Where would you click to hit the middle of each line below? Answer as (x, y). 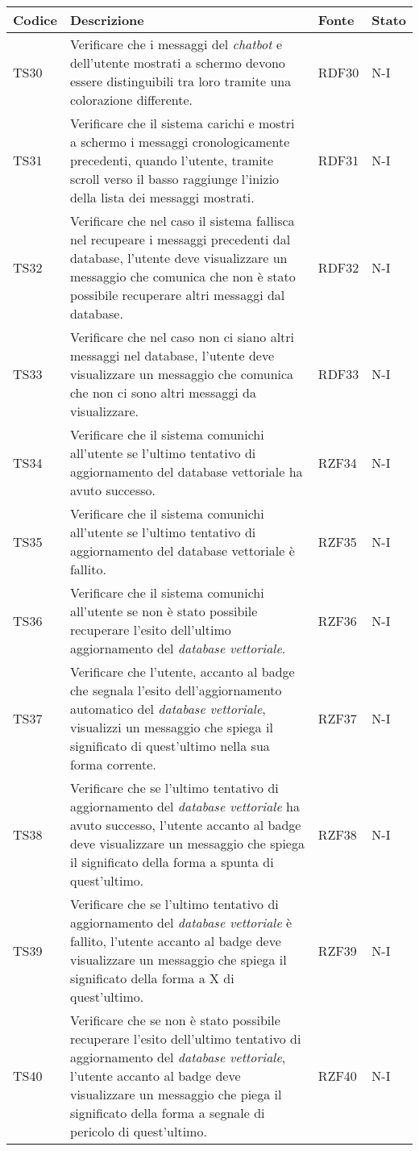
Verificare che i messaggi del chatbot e (176, 44)
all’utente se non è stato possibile (164, 611)
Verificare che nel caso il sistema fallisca (182, 221)
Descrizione (107, 20)
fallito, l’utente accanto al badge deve (175, 941)
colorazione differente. (131, 100)
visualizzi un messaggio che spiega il (171, 727)
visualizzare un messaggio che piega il (176, 1094)
